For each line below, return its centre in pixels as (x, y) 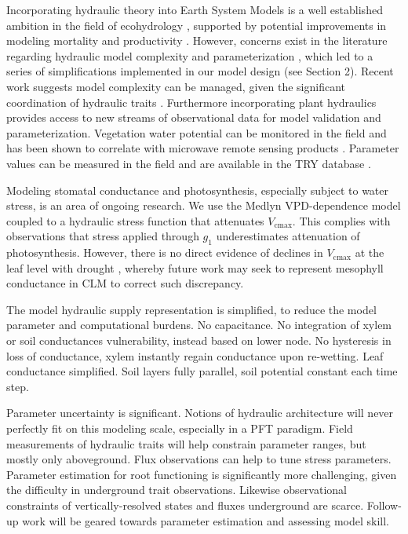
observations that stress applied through (103, 236)
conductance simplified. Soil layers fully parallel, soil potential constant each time (202, 371)
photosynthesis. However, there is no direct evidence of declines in (165, 252)
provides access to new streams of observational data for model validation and (194, 117)
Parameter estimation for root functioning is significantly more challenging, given (202, 474)
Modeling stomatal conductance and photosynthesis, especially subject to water (198, 190)
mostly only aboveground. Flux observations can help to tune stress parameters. (199, 459)
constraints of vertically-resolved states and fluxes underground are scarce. (185, 505)
